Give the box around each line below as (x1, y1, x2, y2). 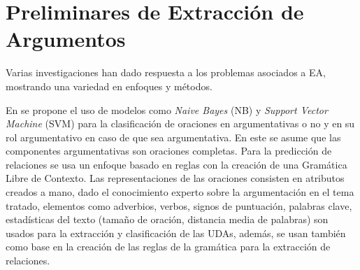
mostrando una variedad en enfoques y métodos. (6, 78, 213, 93)
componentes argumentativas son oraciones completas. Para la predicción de (6, 143, 332, 158)
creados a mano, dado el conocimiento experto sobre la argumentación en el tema (6, 185, 354, 199)
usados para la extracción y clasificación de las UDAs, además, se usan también (6, 225, 346, 240)
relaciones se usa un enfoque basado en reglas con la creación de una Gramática (6, 157, 347, 171)
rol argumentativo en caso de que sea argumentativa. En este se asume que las (6, 129, 341, 144)
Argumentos (6, 24, 126, 53)
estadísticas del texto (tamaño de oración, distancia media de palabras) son (6, 212, 329, 227)
